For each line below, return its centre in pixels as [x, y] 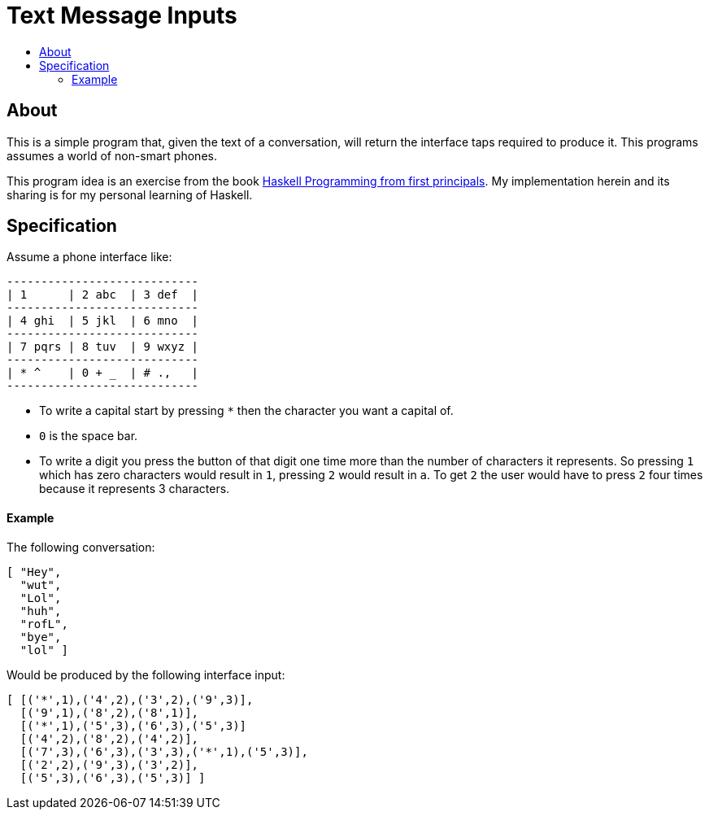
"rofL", [44, 624]
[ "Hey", [34, 572]
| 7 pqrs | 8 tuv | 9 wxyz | [103, 347]
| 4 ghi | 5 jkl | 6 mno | [103, 321]
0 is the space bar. [89, 436]
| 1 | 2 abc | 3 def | [103, 295]
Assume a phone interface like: [89, 257]
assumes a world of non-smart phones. [112, 155]
